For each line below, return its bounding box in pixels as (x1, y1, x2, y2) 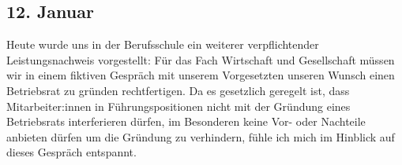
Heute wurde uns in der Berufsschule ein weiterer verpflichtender (6, 36, 319, 53)
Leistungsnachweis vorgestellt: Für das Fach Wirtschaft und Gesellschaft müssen (6, 51, 395, 68)
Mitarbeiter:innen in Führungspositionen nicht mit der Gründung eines (6, 97, 351, 114)
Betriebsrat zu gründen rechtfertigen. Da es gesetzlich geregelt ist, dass (6, 82, 350, 98)
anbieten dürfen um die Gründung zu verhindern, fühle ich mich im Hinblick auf (6, 128, 395, 145)
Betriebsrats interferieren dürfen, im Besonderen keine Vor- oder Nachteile (6, 113, 366, 130)
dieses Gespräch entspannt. (6, 144, 137, 160)
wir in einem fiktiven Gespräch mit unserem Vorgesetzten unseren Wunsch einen (6, 67, 395, 83)
